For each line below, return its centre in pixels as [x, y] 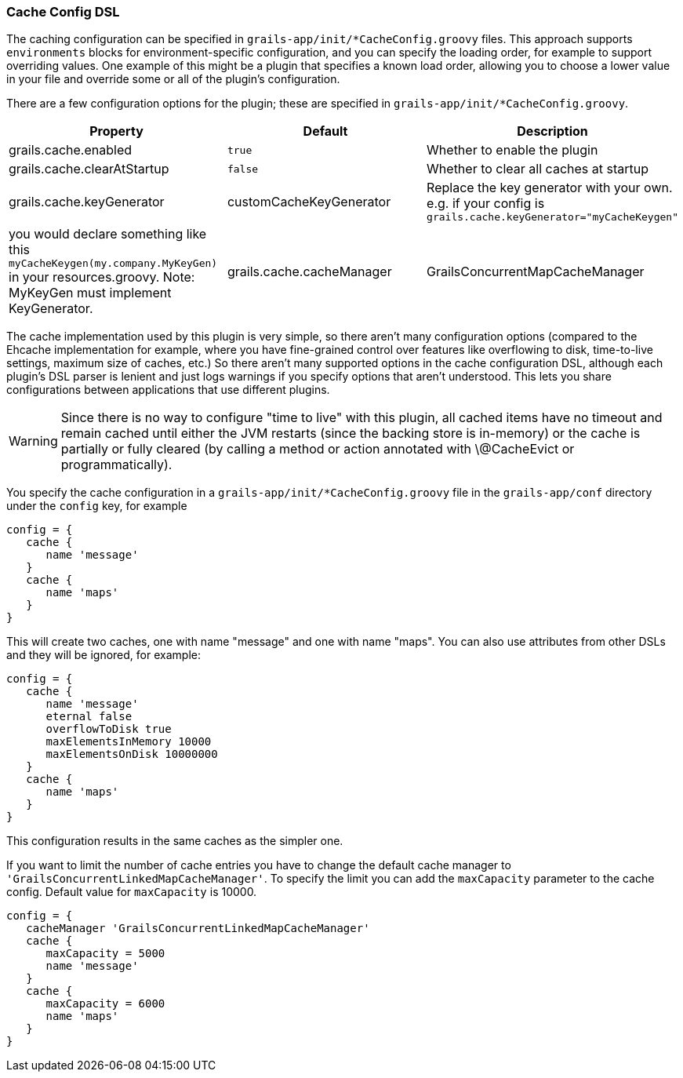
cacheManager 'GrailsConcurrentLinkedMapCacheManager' [198, 929]
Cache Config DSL [63, 12]
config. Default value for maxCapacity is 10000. [132, 892]
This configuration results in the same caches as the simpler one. [175, 841]
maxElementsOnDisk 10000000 [132, 754]
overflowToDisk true [109, 729]
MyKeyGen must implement [90, 293]
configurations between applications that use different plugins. [168, 390]
